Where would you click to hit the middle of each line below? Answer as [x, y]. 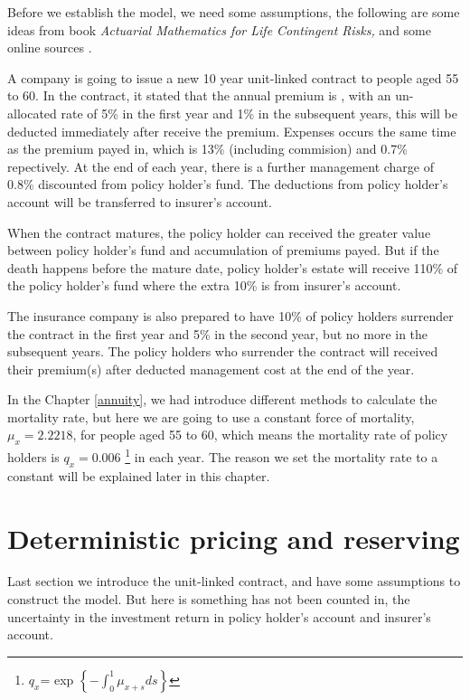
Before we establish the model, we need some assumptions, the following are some [234, 12]
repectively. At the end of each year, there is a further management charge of [221, 166]
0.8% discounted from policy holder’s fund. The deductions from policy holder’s [228, 184]
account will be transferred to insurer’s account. [140, 201]
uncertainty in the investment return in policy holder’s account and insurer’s [219, 616]
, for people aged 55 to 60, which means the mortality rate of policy [260, 435]
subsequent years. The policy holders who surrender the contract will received [223, 351]
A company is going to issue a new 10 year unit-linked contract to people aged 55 [233, 77]
